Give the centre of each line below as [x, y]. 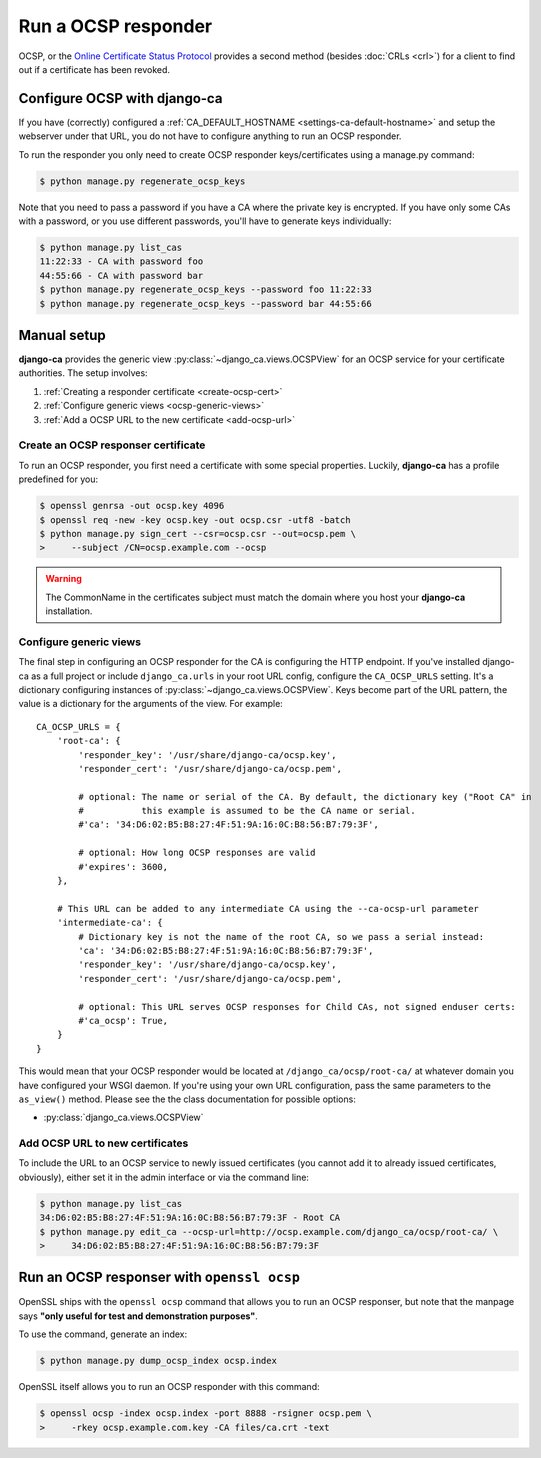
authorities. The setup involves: [83, 373]
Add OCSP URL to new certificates [103, 1143]
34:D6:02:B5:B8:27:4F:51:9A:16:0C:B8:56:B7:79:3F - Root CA [190, 1218]
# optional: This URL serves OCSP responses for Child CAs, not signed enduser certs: [297, 1006]
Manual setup [62, 335]
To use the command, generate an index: [103, 1334]
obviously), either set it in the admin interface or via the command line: [164, 1177]
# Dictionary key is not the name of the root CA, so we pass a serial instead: [281, 936]
